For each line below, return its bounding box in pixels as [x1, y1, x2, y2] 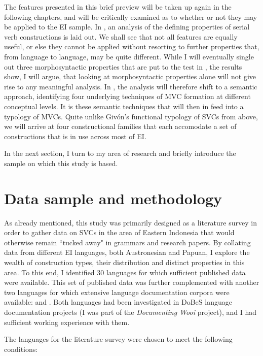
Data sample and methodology [4, 187, 222, 208]
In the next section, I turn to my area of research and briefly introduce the [4, 148, 236, 158]
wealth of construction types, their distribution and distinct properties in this [4, 257, 245, 267]
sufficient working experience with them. [4, 316, 130, 327]
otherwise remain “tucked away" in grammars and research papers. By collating [4, 237, 251, 247]
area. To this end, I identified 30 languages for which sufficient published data [4, 267, 246, 277]
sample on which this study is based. [4, 157, 118, 168]
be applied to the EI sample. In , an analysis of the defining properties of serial [4, 21, 250, 32]
